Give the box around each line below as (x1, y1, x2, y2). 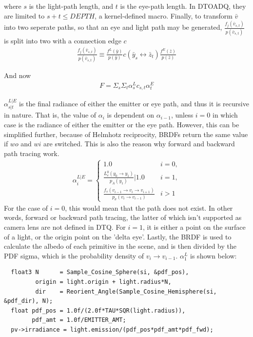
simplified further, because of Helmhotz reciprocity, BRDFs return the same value (4, 129, 248, 139)
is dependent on (107, 110, 155, 120)
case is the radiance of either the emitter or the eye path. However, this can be (4, 119, 239, 130)
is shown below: (190, 250, 237, 260)
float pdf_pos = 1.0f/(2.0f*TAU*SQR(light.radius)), (11, 307, 186, 314)
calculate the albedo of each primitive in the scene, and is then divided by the (4, 241, 236, 251)
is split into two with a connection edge (4, 35, 121, 45)
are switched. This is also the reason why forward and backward (43, 139, 235, 149)
